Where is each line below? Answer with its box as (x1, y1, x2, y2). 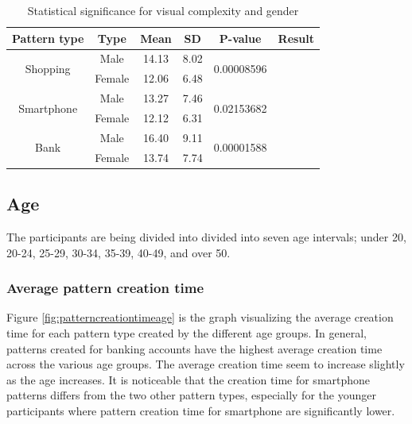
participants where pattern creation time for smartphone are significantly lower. (6, 402, 395, 418)
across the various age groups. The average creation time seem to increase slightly (6, 356, 405, 372)
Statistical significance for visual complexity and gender (27, 2, 299, 18)
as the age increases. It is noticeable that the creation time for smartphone (6, 371, 371, 387)
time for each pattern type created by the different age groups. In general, (6, 324, 367, 341)
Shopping (25, 60, 71, 76)
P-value (219, 29, 262, 46)
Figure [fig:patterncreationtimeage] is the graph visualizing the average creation (6, 309, 394, 326)
